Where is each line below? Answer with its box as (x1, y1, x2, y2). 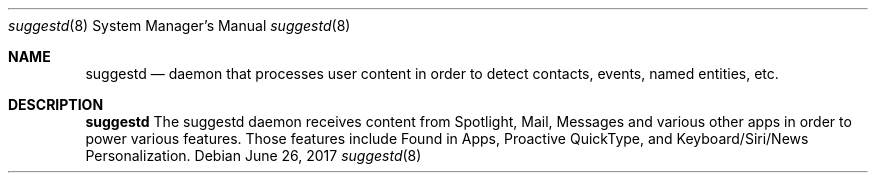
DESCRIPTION (8, 96, 104, 113)
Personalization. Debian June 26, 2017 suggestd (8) (85, 147, 422, 164)
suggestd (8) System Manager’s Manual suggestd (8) (8, 17, 351, 34)
